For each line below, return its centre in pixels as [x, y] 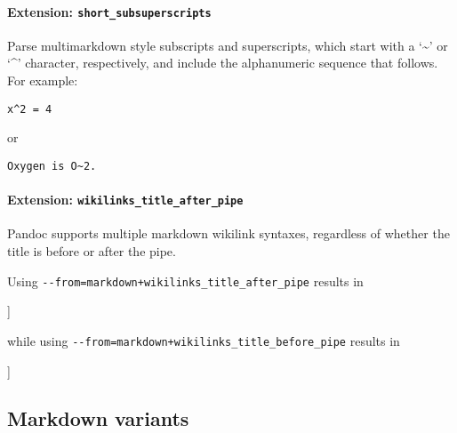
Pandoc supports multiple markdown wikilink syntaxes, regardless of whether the [228, 233]
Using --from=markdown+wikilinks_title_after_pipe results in [185, 281]
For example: [43, 80]
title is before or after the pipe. [92, 251]
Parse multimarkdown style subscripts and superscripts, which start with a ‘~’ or [228, 45]
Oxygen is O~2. [52, 166]
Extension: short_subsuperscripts [109, 11]
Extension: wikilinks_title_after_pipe [125, 200]
